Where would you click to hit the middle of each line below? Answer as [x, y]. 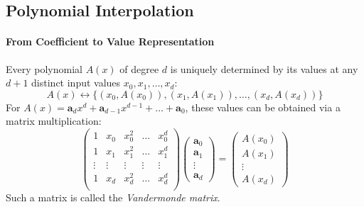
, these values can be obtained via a [263, 107]
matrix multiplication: [54, 121]
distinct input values [76, 83]
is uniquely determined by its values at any [264, 68]
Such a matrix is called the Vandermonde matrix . [113, 197]
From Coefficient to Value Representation [110, 41]
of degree [139, 68]
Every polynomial [44, 68]
